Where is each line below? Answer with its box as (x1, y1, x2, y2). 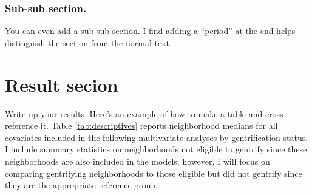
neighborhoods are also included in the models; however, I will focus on (5, 154, 270, 167)
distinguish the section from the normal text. (5, 36, 172, 49)
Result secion (5, 72, 118, 97)
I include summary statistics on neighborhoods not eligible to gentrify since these (5, 143, 307, 156)
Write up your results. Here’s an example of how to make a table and (5, 107, 263, 120)
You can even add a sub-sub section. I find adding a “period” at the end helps (5, 24, 296, 37)
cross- (265, 107, 287, 120)
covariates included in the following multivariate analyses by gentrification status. (5, 131, 308, 143)
